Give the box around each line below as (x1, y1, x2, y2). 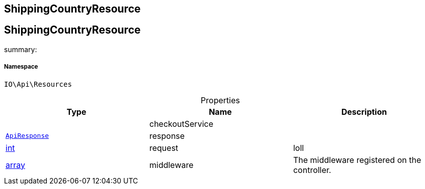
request (149, 142, 179, 153)
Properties (201, 95, 240, 105)
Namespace (4, 63, 38, 71)
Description (341, 106, 387, 117)
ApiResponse (6, 132, 49, 140)
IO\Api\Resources (4, 80, 72, 88)
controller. (293, 164, 331, 175)
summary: (4, 45, 37, 54)
